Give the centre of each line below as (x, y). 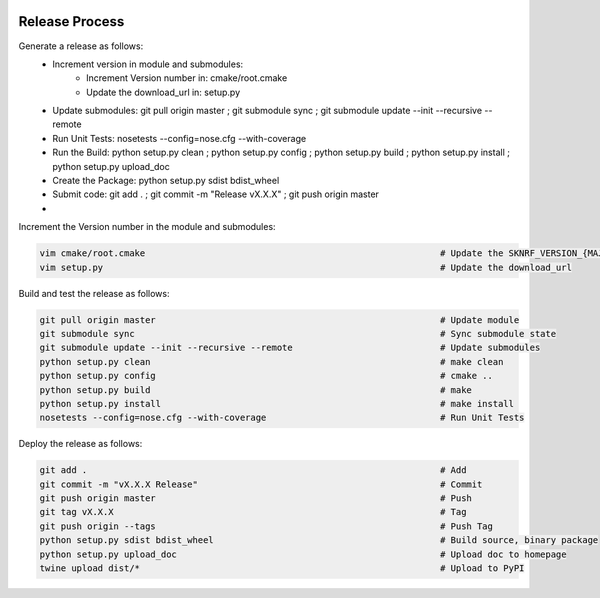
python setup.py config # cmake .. (266, 376)
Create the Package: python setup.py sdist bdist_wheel (166, 181)
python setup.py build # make (255, 389)
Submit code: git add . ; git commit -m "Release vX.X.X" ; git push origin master (216, 194)
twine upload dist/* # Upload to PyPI (282, 568)
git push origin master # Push (255, 498)
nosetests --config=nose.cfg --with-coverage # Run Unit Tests (282, 418)
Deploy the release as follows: (80, 444)
